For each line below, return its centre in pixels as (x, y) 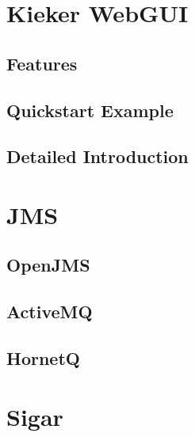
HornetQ (43, 358)
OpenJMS (48, 265)
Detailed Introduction (97, 156)
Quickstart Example (90, 110)
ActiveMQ (50, 312)
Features (42, 63)
